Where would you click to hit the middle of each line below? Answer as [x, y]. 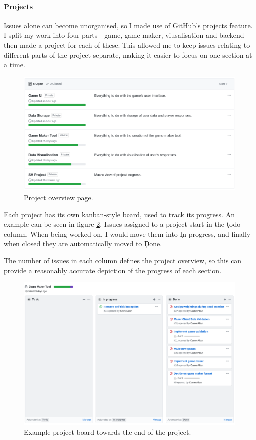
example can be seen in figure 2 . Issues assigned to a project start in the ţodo [122, 224]
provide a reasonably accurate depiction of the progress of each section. [113, 270]
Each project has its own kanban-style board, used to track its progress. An [119, 214]
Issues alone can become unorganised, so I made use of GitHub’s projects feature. [128, 25]
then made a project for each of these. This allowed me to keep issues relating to [127, 45]
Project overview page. [59, 198]
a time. [15, 65]
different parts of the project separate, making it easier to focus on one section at [128, 55]
